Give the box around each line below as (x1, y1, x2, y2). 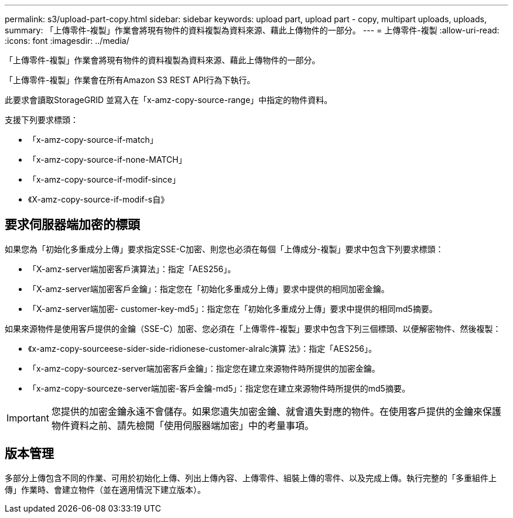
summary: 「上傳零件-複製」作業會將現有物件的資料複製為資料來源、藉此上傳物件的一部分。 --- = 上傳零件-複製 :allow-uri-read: (5, 25, 500, 35)
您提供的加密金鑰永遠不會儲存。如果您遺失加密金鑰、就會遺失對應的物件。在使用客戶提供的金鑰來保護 (51, 405, 501, 417)
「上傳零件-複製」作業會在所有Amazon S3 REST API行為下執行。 (5, 75, 255, 85)
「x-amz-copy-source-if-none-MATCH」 (28, 155, 187, 164)
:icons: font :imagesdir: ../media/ (5, 36, 129, 46)
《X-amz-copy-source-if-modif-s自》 (28, 194, 169, 204)
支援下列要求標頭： (5, 115, 78, 125)
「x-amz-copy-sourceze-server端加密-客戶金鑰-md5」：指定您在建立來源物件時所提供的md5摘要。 (28, 383, 410, 393)
